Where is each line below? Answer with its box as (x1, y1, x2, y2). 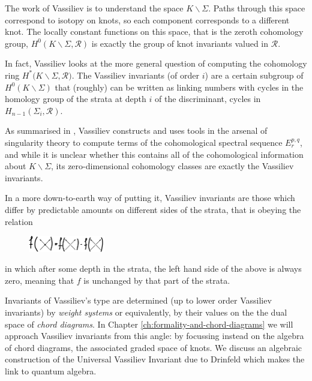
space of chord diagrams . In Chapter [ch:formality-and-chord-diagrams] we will (5, 317, 293, 330)
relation (5, 215, 33, 227)
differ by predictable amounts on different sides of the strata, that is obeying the (5, 203, 301, 215)
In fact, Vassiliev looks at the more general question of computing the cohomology (5, 57, 307, 70)
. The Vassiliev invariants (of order (71, 68, 200, 81)
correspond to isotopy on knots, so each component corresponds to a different (5, 13, 290, 26)
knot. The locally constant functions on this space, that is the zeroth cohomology (5, 25, 304, 38)
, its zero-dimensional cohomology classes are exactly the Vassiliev (51, 160, 294, 172)
